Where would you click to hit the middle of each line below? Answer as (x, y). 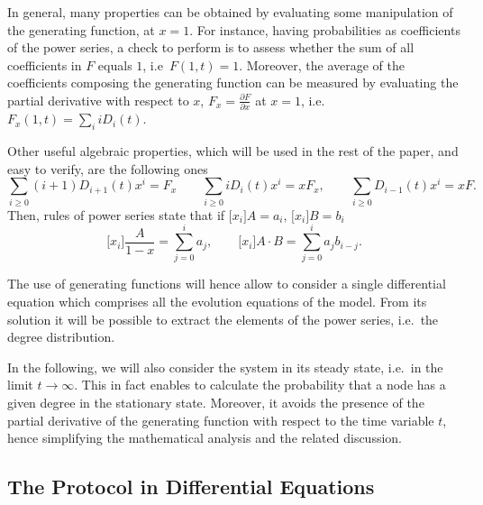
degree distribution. (61, 337)
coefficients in (45, 64)
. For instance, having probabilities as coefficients (325, 29)
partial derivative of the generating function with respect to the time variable (221, 420)
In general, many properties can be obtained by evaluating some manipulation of (230, 12)
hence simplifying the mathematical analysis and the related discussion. (205, 438)
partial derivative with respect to (98, 100)
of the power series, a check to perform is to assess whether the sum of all (211, 47)
